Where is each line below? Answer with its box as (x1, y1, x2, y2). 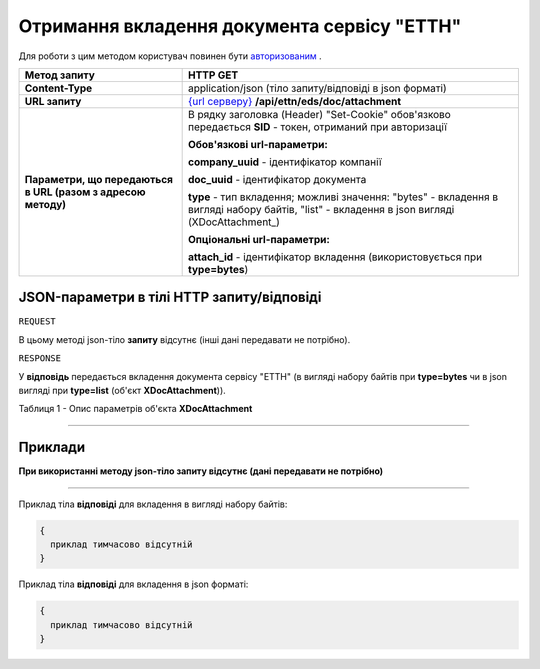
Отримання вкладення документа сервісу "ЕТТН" (18, 15, 462, 37)
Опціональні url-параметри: (187, 232, 330, 246)
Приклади (18, 439, 86, 456)
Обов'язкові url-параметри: (187, 137, 329, 151)
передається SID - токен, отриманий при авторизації (187, 120, 447, 134)
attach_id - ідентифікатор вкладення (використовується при (187, 250, 483, 264)
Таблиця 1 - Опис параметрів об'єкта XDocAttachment (18, 403, 253, 415)
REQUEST (18, 316, 57, 327)
